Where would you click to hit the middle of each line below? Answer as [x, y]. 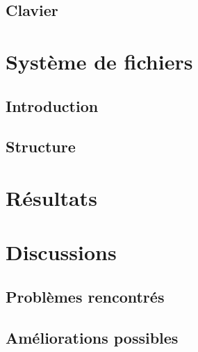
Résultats [51, 197]
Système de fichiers [99, 61]
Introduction [52, 105]
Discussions [61, 252]
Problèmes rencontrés [85, 296]
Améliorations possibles [92, 337]
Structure [41, 146]
